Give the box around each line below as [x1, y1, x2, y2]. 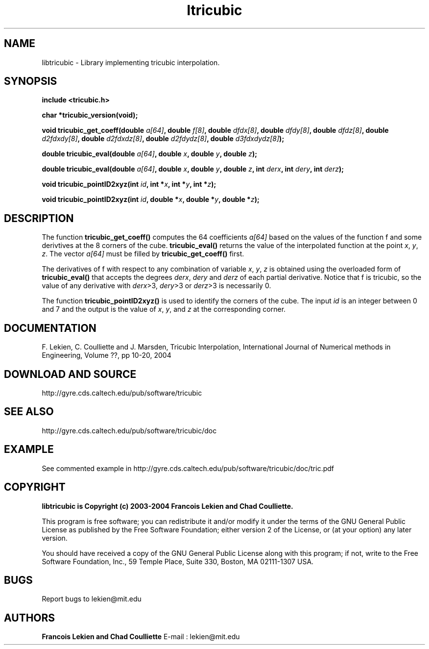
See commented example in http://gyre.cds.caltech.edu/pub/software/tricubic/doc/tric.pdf [42, 464, 334, 473]
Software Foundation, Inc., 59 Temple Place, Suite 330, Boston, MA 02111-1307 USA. [42, 557, 314, 566]
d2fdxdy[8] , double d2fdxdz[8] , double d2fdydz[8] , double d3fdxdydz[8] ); [42, 134, 285, 143]
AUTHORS [4, 611, 55, 624]
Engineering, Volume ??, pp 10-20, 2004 [42, 351, 171, 360]
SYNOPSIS [4, 75, 57, 88]
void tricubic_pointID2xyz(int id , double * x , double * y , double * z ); [42, 195, 260, 204]
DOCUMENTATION [4, 322, 96, 334]
